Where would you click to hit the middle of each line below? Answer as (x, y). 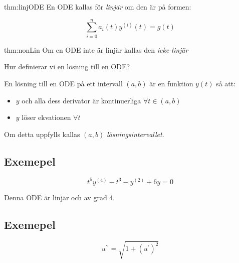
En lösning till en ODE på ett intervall (63, 83)
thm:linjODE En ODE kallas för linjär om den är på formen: (98, 7)
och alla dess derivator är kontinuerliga (81, 100)
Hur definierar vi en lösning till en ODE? (67, 67)
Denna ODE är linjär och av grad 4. (60, 197)
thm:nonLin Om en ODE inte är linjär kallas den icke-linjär (96, 49)
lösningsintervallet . (135, 134)
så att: (226, 83)
